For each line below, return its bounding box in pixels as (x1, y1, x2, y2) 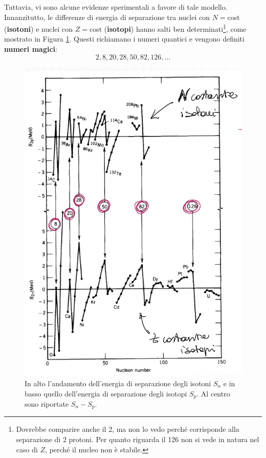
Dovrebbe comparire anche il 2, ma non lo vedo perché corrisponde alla (16, 424, 239, 434)
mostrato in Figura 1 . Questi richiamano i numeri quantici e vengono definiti (4, 33, 245, 44)
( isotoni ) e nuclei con (4, 23, 73, 34)
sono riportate (25, 399, 69, 409)
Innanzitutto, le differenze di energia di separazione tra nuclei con (4, 11, 210, 22)
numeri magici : (4, 44, 57, 54)
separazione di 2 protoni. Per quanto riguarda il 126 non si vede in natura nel (16, 434, 259, 445)
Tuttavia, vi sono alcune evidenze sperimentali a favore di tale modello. (4, 2, 228, 12)
